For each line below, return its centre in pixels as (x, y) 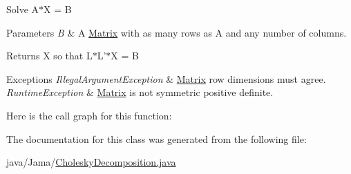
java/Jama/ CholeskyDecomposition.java (91, 162)
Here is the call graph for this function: (89, 115)
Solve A (23, 9)
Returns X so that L (49, 56)
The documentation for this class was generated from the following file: (156, 138)
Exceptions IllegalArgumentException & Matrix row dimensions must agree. (166, 78)
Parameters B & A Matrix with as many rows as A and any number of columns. (177, 32)
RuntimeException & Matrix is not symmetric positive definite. (140, 92)
